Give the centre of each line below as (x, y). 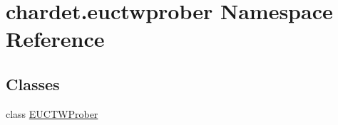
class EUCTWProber (52, 113)
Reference (55, 39)
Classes (33, 83)
